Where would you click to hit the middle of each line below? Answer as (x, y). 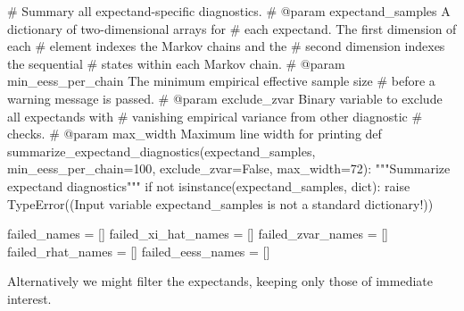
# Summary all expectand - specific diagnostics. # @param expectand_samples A (229, 11)
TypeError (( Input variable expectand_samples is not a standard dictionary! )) (220, 203)
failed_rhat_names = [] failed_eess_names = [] (139, 251)
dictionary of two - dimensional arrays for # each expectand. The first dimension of (232, 28)
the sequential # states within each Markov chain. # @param (176, 63)
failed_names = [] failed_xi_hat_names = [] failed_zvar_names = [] (198, 234)
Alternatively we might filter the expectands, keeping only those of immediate (220, 281)
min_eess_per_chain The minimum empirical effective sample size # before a (221, 81)
